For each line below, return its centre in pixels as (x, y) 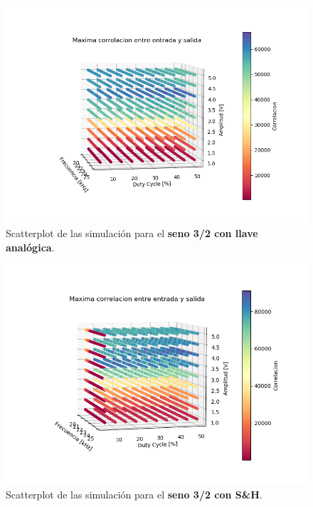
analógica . (30, 247)
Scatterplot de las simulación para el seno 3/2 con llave (132, 233)
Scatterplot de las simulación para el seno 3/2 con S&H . (134, 494)
